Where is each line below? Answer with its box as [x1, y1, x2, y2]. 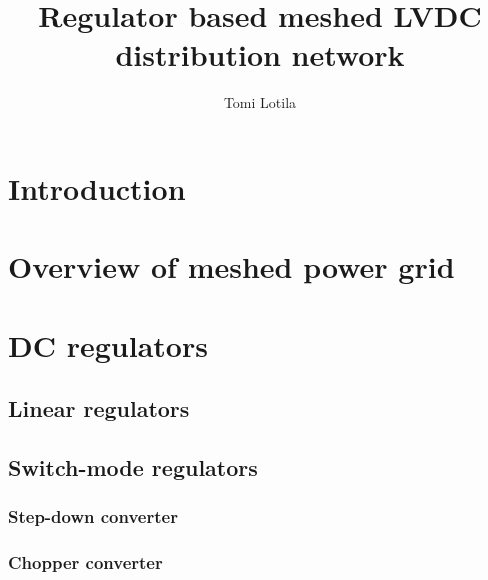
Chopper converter [8, 550, 163, 575]
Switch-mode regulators [8, 452, 258, 483]
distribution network [115, 34, 405, 75]
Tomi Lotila [223, 92, 297, 113]
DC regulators [8, 324, 208, 365]
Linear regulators [8, 393, 190, 424]
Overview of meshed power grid [8, 246, 455, 287]
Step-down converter [8, 504, 178, 529]
